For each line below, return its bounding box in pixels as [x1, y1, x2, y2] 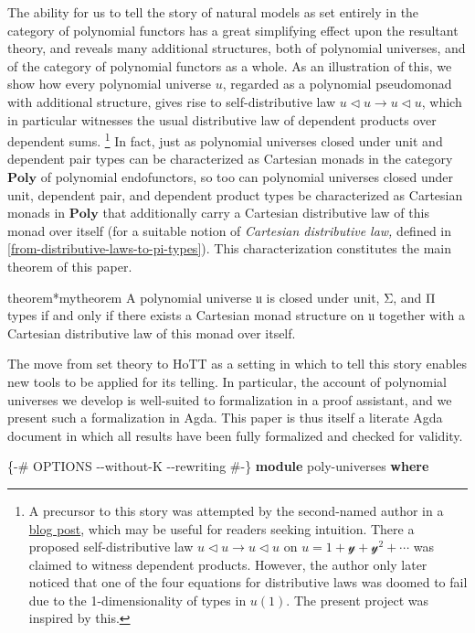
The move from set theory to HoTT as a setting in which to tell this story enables [7, 354, 467, 373]
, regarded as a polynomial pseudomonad [222, 74, 452, 93]
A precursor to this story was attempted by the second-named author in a [28, 500, 444, 520]
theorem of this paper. [7, 256, 132, 275]
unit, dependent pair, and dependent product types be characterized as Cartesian [7, 185, 463, 204]
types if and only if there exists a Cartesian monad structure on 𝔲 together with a [7, 306, 465, 325]
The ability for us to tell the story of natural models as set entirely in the [7, 3, 419, 21]
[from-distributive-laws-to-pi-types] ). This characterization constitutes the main [7, 239, 451, 258]
